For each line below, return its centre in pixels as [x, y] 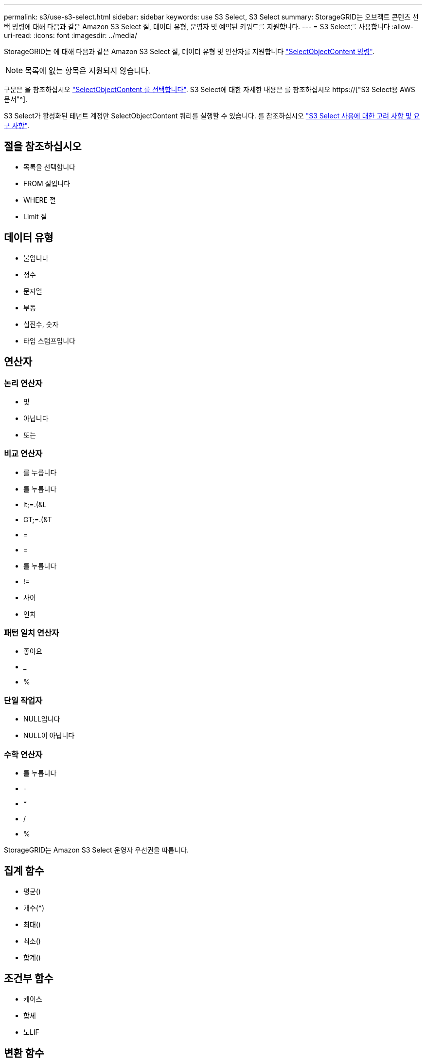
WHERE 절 [40, 200]
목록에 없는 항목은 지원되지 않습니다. [88, 71]
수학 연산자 [23, 754]
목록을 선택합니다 [49, 167]
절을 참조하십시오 [43, 147]
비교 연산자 [23, 454]
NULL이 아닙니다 [49, 736]
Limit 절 [35, 216]
